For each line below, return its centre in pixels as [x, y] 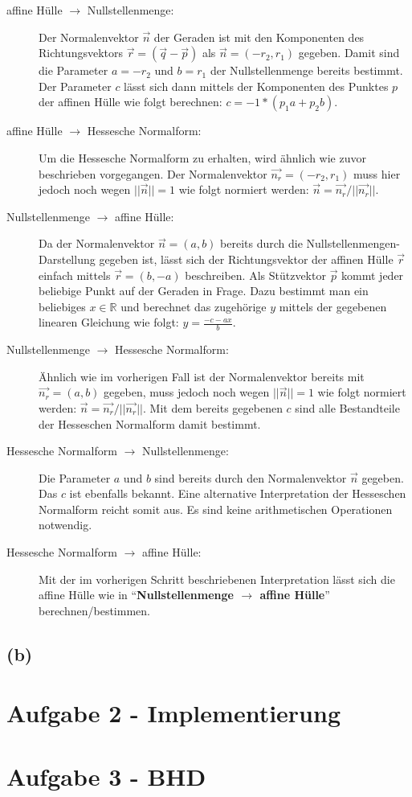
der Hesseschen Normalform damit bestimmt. [150, 423]
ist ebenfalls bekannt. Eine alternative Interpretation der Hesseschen [238, 493]
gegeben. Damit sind [349, 53]
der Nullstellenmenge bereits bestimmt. [306, 70]
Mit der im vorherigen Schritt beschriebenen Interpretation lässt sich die [217, 579]
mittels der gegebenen [333, 306]
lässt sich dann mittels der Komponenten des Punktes [256, 86]
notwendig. [65, 525]
